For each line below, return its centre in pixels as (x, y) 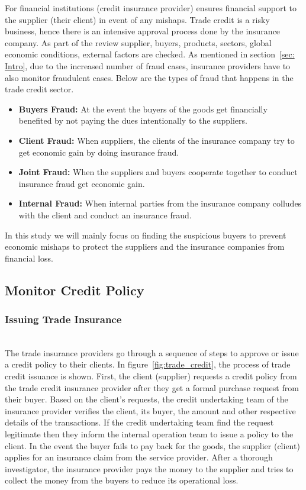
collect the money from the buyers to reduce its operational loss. (122, 480)
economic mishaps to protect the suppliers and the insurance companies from (145, 246)
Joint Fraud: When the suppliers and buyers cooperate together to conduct (158, 172)
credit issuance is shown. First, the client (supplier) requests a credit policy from (151, 376)
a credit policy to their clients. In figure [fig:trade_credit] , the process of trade (148, 364)
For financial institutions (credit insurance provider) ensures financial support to (151, 8)
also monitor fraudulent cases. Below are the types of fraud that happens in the (149, 77)
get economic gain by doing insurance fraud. (99, 152)
